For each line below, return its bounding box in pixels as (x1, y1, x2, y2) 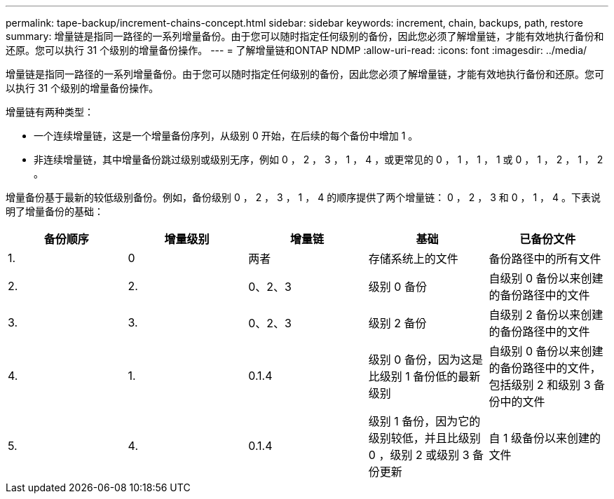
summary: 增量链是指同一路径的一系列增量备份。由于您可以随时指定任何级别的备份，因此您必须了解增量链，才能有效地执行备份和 (6, 30, 604, 42)
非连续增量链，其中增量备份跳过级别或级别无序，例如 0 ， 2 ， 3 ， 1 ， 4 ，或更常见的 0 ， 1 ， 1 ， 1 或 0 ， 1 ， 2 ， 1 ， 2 (34, 153, 603, 165)
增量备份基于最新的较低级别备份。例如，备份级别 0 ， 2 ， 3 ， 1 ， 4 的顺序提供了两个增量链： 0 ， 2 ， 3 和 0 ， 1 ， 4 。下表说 (6, 191, 601, 203)
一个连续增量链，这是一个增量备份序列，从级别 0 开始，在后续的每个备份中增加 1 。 (34, 130, 418, 142)
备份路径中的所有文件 (489, 252, 601, 266)
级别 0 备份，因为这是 (368, 353, 483, 367)
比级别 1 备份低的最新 (368, 369, 481, 383)
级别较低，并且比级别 (368, 431, 481, 445)
